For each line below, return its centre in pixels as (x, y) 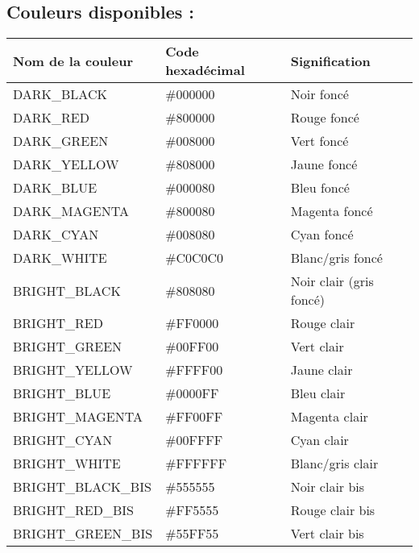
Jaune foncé (324, 164)
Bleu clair (318, 393)
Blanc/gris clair (334, 464)
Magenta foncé (332, 211)
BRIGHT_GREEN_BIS (83, 534)
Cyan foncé (322, 235)
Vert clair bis (327, 534)
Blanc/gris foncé (336, 258)
